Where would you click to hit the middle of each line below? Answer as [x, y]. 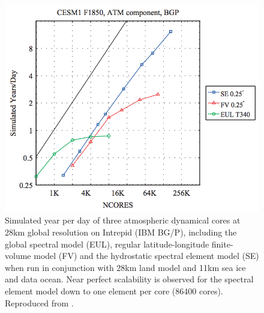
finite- [222, 244]
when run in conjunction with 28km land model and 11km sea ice [125, 267]
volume [18, 256]
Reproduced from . [39, 302]
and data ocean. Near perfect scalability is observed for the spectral [129, 279]
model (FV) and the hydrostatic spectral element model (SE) [146, 256]
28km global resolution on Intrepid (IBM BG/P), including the [121, 232]
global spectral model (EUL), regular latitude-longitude [107, 244]
